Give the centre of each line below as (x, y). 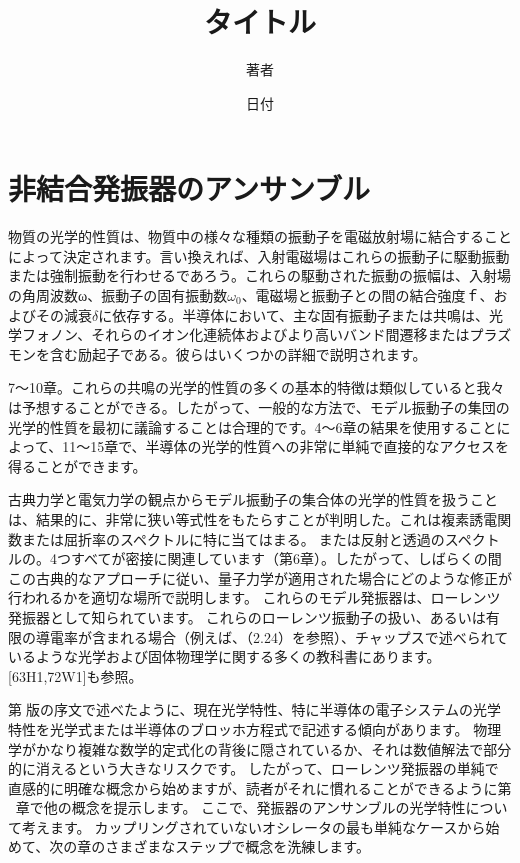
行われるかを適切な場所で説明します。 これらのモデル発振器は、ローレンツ (254, 597)
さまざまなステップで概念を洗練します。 (237, 846)
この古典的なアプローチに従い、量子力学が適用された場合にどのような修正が (260, 577)
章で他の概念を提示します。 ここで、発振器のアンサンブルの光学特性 (240, 807)
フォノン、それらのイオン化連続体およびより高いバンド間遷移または (245, 334)
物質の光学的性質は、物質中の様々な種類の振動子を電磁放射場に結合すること (260, 236)
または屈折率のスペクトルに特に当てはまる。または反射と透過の (233, 538)
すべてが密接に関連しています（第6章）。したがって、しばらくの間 (286, 558)
